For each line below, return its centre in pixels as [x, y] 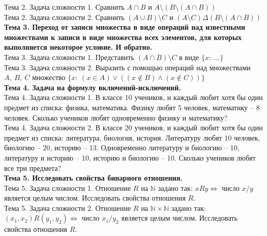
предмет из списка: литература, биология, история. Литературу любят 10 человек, [132, 137]
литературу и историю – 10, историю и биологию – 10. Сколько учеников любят [130, 157]
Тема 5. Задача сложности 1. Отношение [68, 188]
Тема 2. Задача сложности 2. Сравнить [64, 17]
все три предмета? [33, 168]
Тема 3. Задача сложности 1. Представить [69, 57]
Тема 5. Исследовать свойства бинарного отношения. [93, 178]
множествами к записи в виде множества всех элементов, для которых [123, 37]
